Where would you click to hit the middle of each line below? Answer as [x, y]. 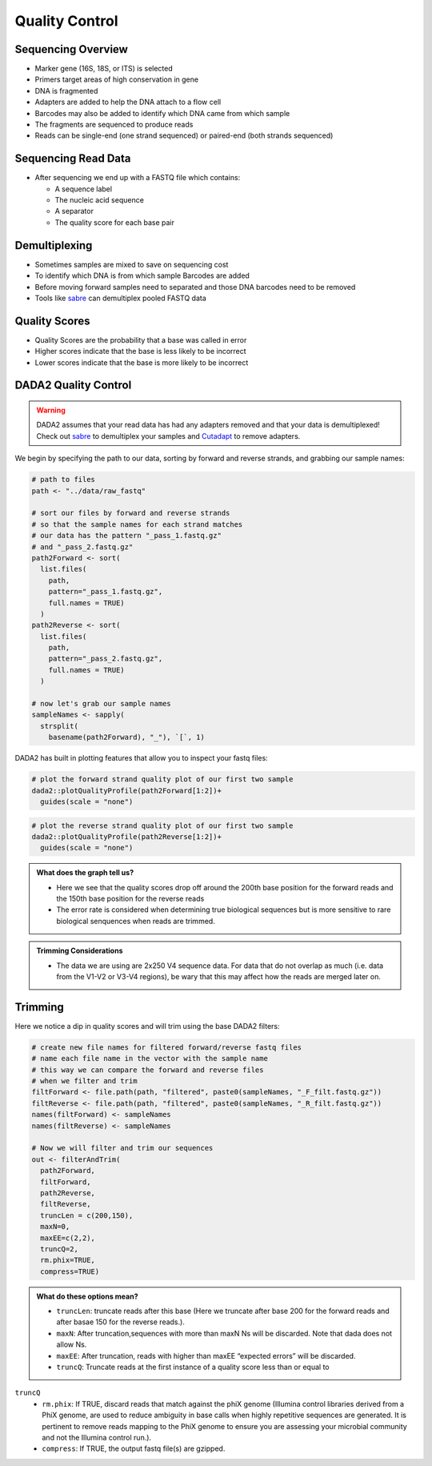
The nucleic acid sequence [99, 200]
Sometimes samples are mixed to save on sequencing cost [132, 264]
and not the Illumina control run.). [97, 1438]
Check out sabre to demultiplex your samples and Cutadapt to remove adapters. [168, 436]
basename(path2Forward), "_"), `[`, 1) [127, 737]
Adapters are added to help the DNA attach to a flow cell [128, 102]
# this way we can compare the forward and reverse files [148, 1070]
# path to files [64, 480]
